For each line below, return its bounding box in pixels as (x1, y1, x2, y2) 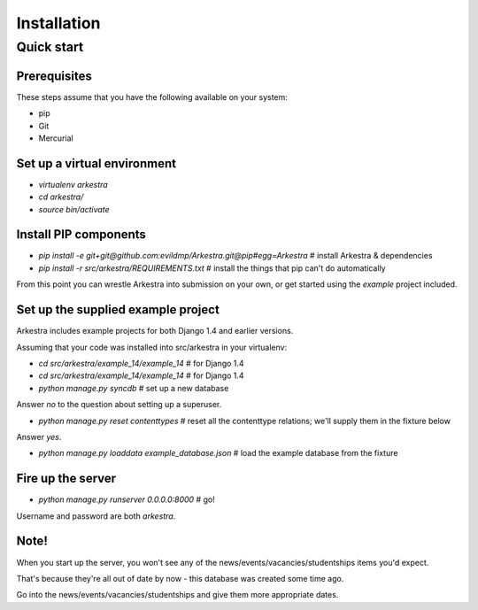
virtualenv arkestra (38, 179, 108, 189)
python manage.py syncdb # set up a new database (38, 382, 229, 393)
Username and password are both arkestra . (16, 510, 176, 521)
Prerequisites (16, 68, 92, 83)
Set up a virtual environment (16, 156, 177, 171)
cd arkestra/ (38, 191, 84, 203)
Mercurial (38, 133, 74, 143)
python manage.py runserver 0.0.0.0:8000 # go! (38, 494, 216, 505)
